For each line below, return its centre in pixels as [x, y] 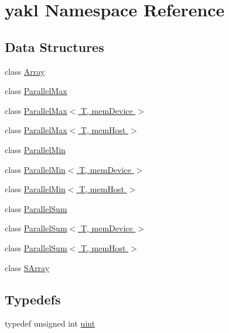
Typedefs [33, 299]
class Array [25, 71]
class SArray [27, 267]
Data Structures [54, 46]
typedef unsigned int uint [50, 323]
